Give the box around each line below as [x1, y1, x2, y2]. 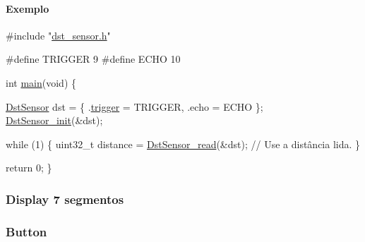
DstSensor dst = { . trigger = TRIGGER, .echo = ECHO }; [6, 99, 263, 114]
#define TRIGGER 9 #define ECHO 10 [6, 52, 181, 66]
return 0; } [6, 160, 52, 175]
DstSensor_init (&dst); [6, 113, 103, 128]
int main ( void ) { [6, 75, 76, 90]
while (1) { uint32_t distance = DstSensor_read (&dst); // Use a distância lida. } [6, 136, 361, 151]
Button [6, 222, 47, 240]
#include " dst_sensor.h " [6, 28, 111, 42]
